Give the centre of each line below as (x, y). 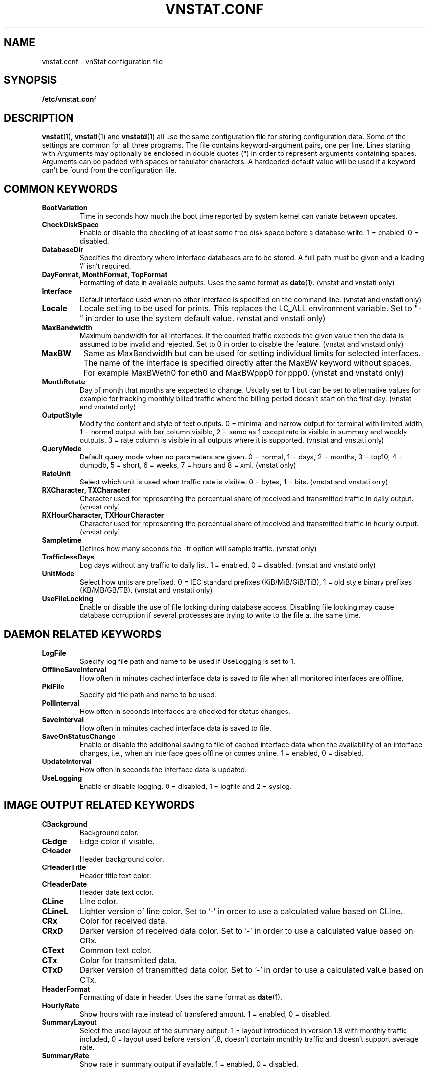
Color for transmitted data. (128, 960)
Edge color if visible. (117, 841)
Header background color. (122, 859)
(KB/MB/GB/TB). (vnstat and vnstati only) (146, 590)
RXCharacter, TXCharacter (86, 490)
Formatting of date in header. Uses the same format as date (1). (181, 997)
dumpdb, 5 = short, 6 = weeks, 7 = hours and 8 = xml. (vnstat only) (188, 465)
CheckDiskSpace (70, 225)
